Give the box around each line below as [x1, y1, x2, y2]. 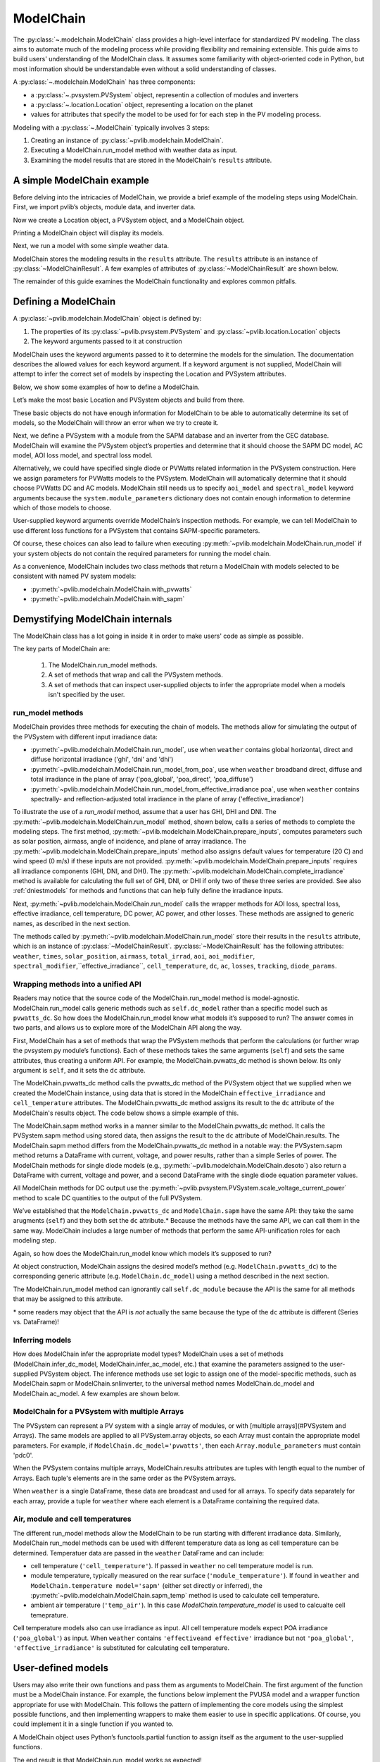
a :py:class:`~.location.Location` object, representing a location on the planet [30, 100, 253, 109]
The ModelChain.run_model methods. [48, 660, 158, 669]
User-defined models [13, 1662, 109, 1674]
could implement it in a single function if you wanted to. [13, 1720, 174, 1728]
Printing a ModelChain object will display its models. [13, 228, 165, 237]
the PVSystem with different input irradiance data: [13, 732, 158, 741]
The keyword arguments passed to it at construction [30, 337, 182, 345]
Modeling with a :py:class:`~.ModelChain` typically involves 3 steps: [13, 123, 210, 132]
